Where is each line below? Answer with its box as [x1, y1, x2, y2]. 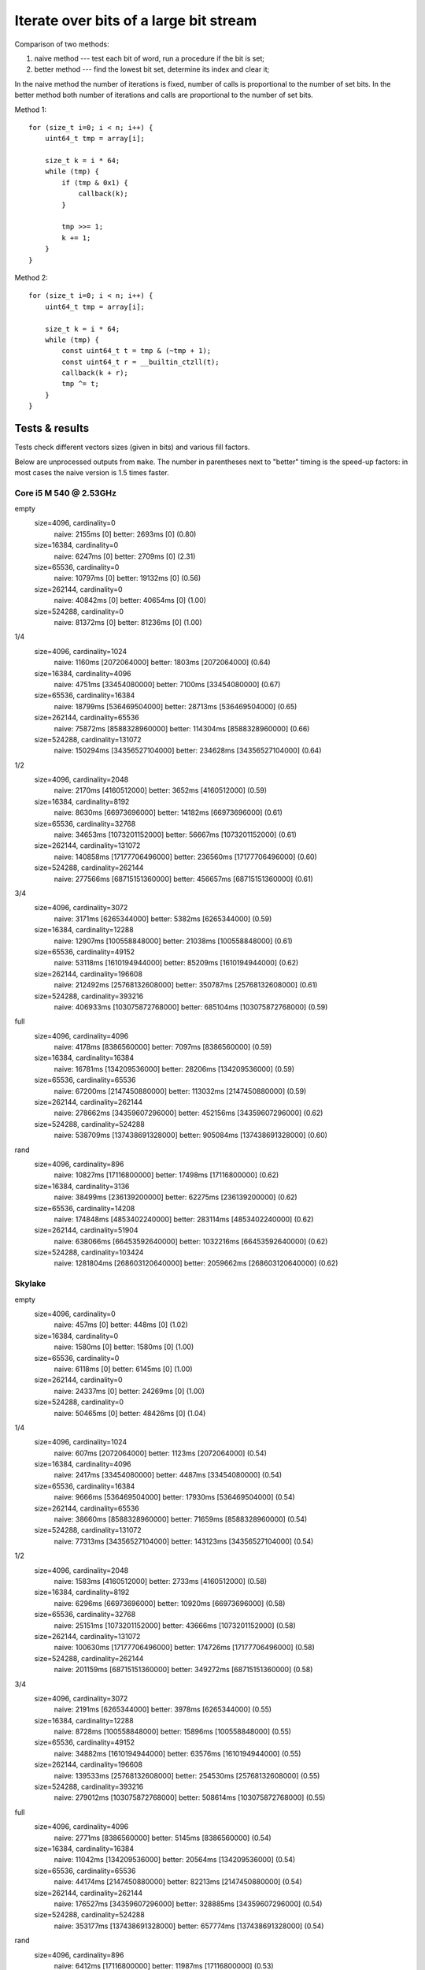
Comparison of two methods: [14, 39, 109, 49]
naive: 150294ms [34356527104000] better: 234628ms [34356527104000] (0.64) [54, 745, 322, 756]
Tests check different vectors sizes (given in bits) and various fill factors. [14, 442, 250, 452]
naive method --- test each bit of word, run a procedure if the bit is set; [34, 54, 265, 63]
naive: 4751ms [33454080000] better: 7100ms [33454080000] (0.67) [54, 679, 281, 689]
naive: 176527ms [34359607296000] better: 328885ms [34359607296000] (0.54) [54, 1899, 323, 1909]
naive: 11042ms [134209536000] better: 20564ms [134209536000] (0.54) [54, 1855, 296, 1864]
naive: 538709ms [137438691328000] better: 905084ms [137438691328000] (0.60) [54, 1131, 328, 1140]
